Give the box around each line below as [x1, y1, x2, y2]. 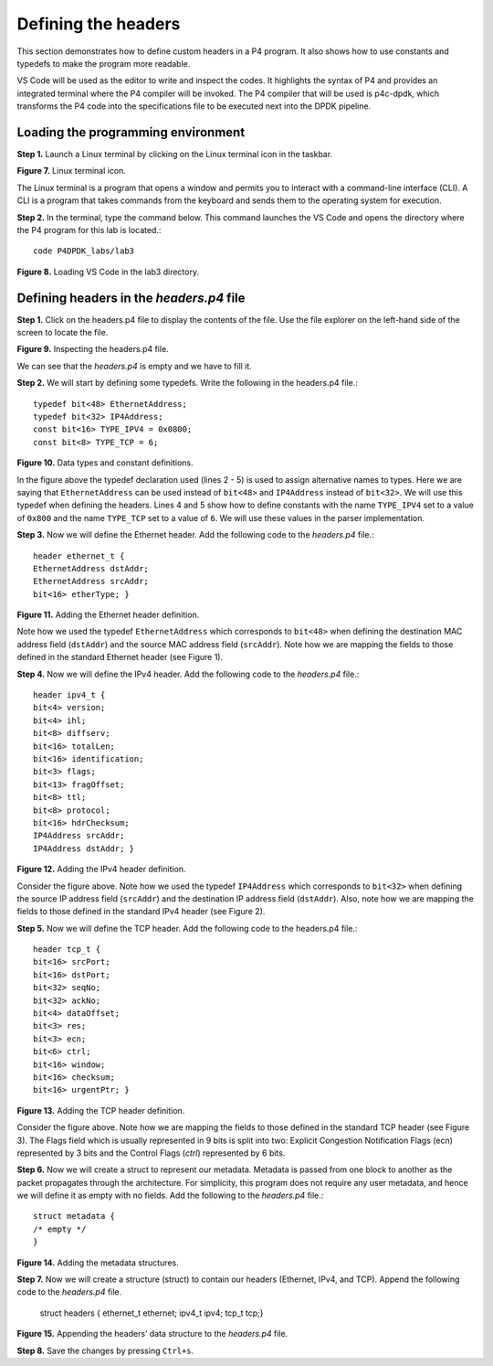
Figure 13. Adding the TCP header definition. [16, 1105, 185, 1115]
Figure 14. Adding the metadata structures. [16, 1257, 179, 1268]
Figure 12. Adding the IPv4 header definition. [16, 864, 186, 875]
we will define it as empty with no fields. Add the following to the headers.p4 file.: [16, 1190, 324, 1201]
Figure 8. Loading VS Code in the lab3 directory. [16, 266, 200, 277]
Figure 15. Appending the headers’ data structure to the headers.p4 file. [16, 1329, 288, 1339]
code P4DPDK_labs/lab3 [33, 246, 135, 256]
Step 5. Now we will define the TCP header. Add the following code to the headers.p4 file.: [16, 923, 358, 934]
